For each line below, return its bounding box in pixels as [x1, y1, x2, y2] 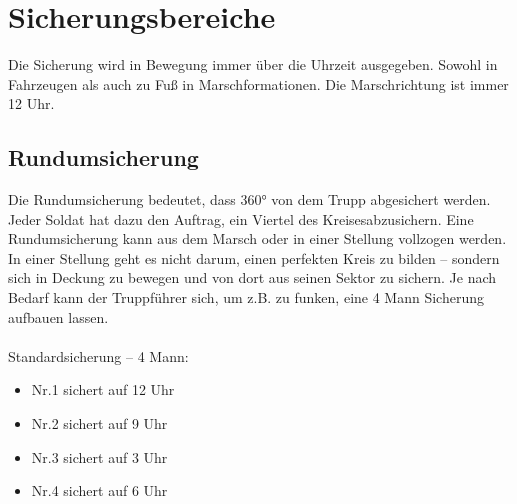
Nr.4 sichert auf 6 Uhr [31, 480, 168, 501]
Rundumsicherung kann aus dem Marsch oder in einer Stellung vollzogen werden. [8, 228, 507, 249]
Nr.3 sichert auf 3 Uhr [31, 446, 168, 467]
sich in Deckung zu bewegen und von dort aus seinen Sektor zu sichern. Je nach [8, 267, 497, 288]
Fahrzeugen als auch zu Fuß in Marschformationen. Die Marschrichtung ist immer [8, 73, 509, 94]
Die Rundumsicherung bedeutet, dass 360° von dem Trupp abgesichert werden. [8, 189, 491, 210]
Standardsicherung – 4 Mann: [8, 345, 189, 366]
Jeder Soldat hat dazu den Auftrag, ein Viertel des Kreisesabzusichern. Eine [8, 208, 474, 229]
